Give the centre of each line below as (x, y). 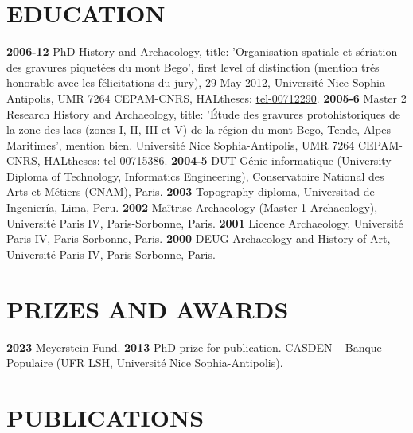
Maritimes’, (34, 144)
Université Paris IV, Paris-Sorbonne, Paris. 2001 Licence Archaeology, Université (205, 222)
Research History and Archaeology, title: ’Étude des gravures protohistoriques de (204, 113)
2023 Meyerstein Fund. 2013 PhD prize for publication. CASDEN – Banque (194, 347)
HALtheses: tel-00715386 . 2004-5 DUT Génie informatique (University (218, 160)
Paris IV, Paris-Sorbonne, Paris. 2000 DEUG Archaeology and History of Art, (199, 238)
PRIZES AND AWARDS (148, 308)
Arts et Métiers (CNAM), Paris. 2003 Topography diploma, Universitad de (191, 191)
